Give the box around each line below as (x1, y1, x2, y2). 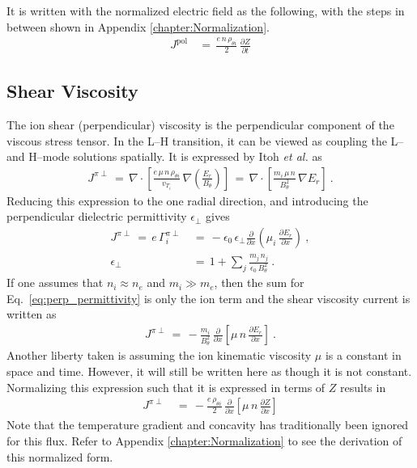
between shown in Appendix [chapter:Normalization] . (6, 18, 270, 35)
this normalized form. (6, 448, 113, 465)
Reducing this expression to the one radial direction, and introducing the (6, 192, 368, 209)
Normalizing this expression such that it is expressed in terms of (6, 378, 326, 395)
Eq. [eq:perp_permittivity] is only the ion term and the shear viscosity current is (6, 289, 411, 306)
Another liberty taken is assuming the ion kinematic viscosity (6, 347, 312, 364)
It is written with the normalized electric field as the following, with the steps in (6, 2, 405, 19)
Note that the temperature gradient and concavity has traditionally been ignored (6, 416, 409, 433)
